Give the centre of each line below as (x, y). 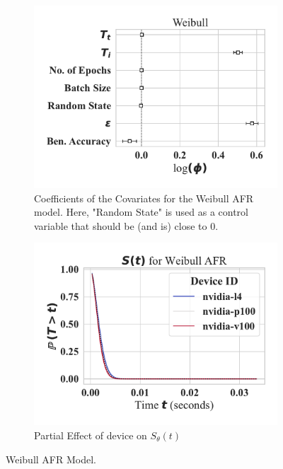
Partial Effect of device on (91, 435)
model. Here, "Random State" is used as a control (141, 212)
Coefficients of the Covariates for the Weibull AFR (144, 198)
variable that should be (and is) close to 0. (126, 225)
